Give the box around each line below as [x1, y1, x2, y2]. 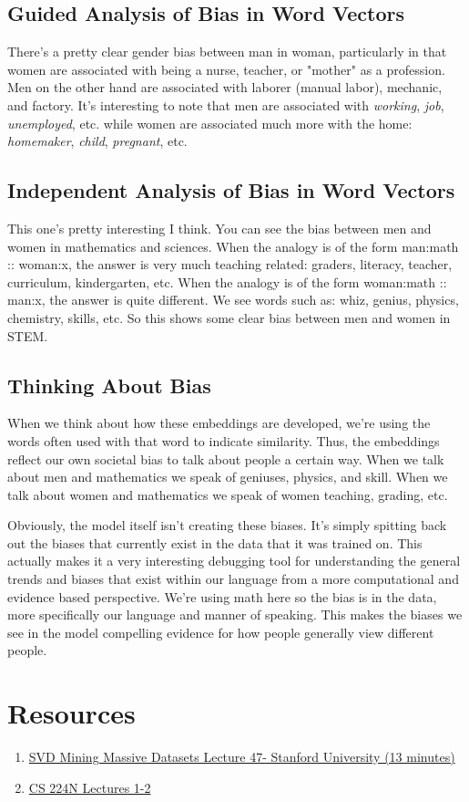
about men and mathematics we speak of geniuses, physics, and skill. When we [7, 467, 448, 486]
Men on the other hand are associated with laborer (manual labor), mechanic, [7, 78, 443, 97]
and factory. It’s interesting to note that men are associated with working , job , [7, 95, 444, 114]
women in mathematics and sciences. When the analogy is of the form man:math [7, 236, 459, 255]
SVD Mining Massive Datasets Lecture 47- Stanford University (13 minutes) [28, 747, 455, 766]
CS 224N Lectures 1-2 [28, 777, 151, 797]
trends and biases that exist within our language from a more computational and [7, 569, 459, 588]
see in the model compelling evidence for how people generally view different [7, 622, 434, 641]
